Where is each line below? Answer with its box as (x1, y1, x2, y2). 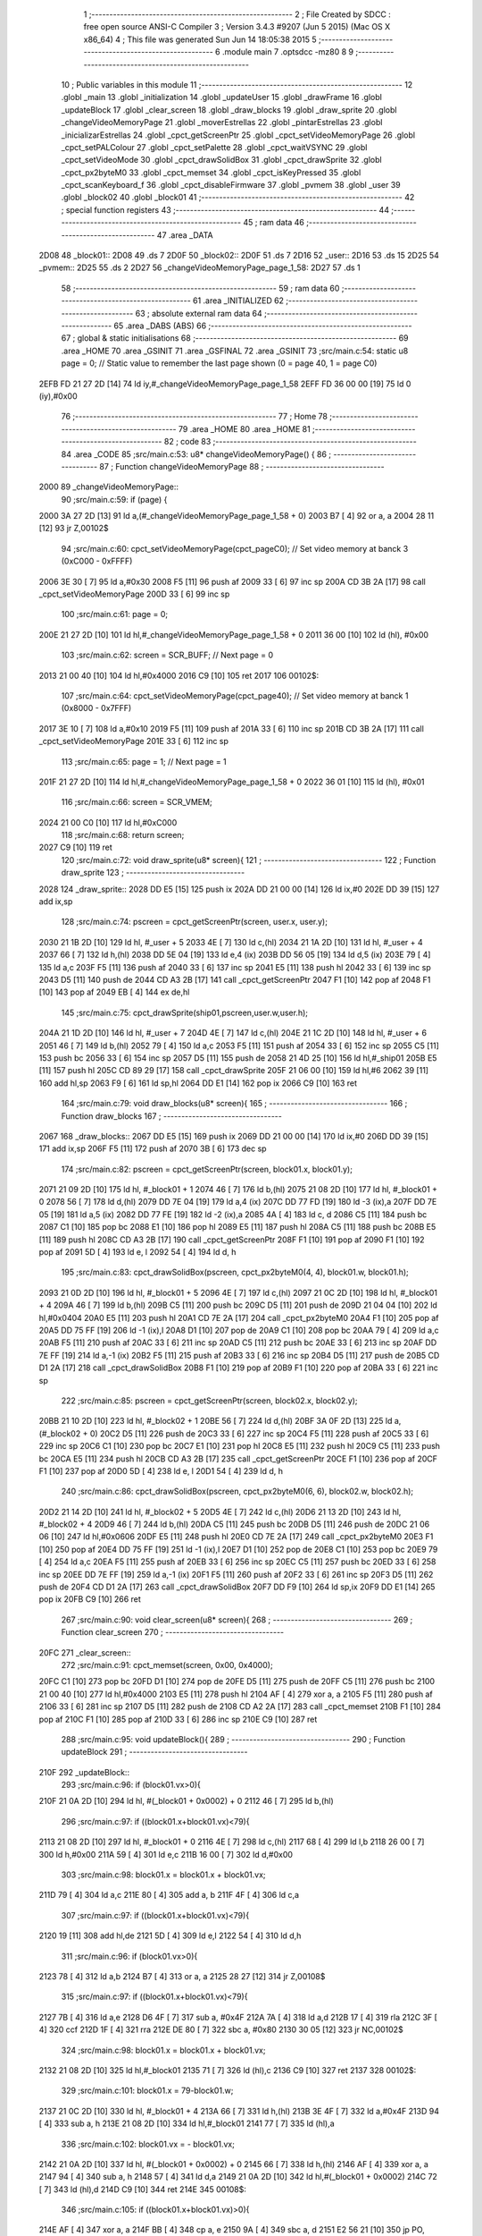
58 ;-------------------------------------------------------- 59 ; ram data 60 (61, 283, 340, 293)
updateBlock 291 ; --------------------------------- (61, 1747, 248, 1757)
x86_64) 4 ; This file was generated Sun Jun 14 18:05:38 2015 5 (83, 34, 317, 45)
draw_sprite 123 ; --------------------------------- (61, 868, 245, 878)
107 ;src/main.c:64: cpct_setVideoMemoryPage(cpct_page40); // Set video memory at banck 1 (61, 690, 409, 701)
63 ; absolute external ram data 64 (135, 308, 262, 318)
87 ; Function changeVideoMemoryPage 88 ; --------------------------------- (99, 461, 385, 471)
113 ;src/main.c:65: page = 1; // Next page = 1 (61, 756, 227, 767)
